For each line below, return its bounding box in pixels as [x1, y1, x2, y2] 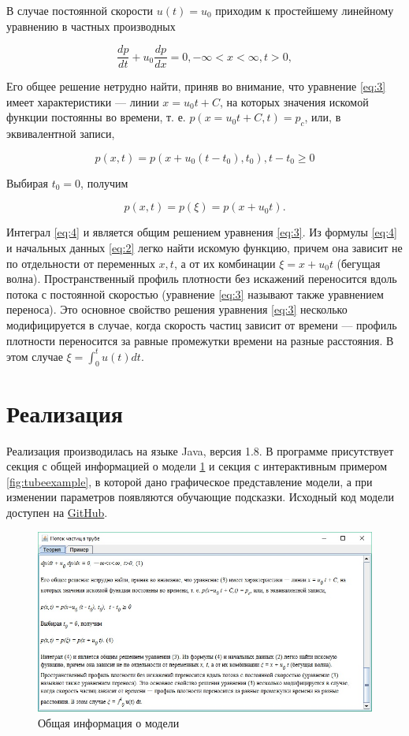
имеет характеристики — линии [6, 93, 159, 110]
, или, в [304, 109, 341, 125]
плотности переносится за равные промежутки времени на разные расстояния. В [6, 332, 394, 348]
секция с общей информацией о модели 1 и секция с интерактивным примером [6, 458, 388, 474]
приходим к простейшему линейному [215, 2, 394, 18]
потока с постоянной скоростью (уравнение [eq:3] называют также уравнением [6, 285, 384, 302]
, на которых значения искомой [219, 93, 369, 110]
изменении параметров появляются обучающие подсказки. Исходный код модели [6, 489, 394, 505]
